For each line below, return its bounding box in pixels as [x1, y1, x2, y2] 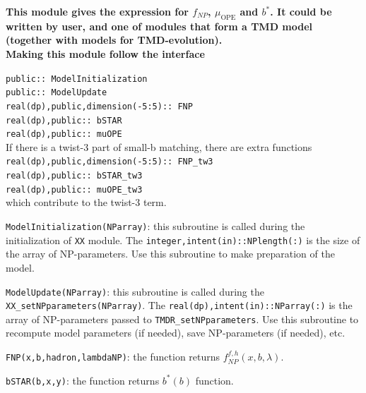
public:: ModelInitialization [6, 73, 148, 84]
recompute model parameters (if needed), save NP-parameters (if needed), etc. [6, 325, 346, 340]
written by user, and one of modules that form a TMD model [6, 18, 313, 33]
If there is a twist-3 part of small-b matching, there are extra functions [6, 139, 312, 154]
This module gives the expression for [6, 4, 189, 18]
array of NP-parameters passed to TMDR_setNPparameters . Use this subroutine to [6, 311, 359, 326]
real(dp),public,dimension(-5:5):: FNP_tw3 [6, 157, 213, 167]
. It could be [270, 4, 332, 18]
